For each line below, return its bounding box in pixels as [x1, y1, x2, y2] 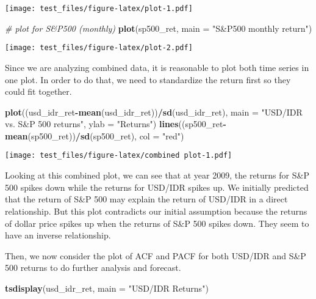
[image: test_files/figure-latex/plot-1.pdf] [5, 4, 193, 13]
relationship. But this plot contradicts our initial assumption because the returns [5, 204, 307, 217]
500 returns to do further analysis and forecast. [5, 261, 181, 274]
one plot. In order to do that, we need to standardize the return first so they [5, 73, 291, 86]
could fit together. [5, 85, 72, 98]
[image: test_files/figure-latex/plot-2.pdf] [5, 43, 193, 53]
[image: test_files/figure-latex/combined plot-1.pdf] [5, 151, 232, 160]
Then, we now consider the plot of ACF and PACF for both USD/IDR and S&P [5, 249, 306, 262]
